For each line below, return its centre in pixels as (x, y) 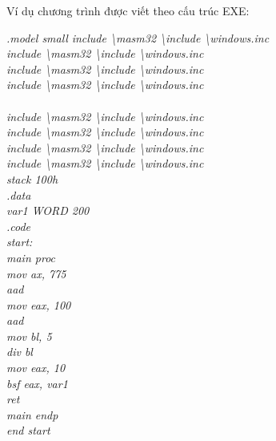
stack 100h (32, 178)
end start (28, 430)
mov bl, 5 (29, 336)
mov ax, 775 (36, 273)
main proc (31, 257)
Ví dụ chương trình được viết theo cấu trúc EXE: (128, 10)
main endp (32, 414)
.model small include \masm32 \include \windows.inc (138, 37)
